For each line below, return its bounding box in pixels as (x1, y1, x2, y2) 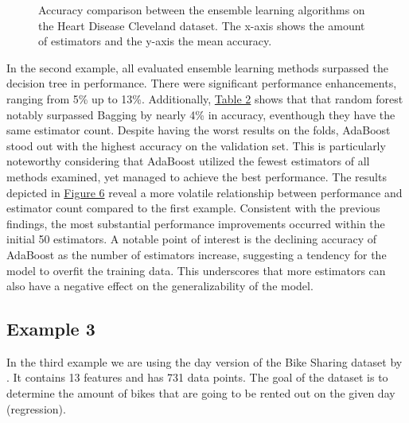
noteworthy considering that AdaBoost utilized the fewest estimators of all (6, 153, 370, 169)
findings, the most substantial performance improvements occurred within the (6, 215, 385, 231)
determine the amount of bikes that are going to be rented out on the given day (6, 385, 395, 402)
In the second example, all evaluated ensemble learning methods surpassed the (6, 59, 389, 76)
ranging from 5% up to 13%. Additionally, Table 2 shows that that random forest (6, 90, 403, 107)
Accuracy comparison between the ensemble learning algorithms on (38, 2, 365, 17)
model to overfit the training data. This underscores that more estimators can (6, 262, 386, 278)
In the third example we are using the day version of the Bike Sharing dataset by (6, 353, 403, 370)
